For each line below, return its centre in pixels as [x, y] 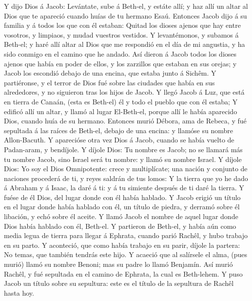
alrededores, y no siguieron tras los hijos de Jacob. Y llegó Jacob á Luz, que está [124, 92]
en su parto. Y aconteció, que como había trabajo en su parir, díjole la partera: [122, 245]
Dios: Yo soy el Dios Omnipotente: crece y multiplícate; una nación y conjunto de [126, 169]
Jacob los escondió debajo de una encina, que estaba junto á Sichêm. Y [110, 73]
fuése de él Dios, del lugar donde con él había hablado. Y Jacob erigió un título [122, 197]
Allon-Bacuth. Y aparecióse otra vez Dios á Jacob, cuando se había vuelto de [119, 140]
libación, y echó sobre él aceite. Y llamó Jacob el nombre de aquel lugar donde [121, 216]
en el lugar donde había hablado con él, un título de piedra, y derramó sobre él [122, 207]
